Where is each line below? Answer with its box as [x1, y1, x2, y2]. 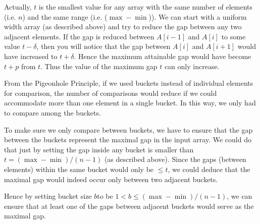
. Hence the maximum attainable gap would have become [74, 50, 251, 61]
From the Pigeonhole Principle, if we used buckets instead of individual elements [4, 78, 253, 88]
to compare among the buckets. [4, 107, 101, 118]
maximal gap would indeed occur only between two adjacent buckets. [4, 174, 218, 184]
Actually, [4, 2, 32, 12]
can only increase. [164, 61, 220, 71]
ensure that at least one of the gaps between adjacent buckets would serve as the [4, 200, 254, 211]
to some [221, 31, 246, 41]
